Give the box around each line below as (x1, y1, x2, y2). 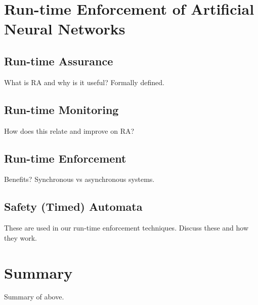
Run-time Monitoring (4, 101, 119, 117)
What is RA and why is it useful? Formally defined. (4, 77, 164, 87)
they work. (4, 232, 37, 243)
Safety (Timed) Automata (4, 199, 143, 214)
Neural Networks (4, 18, 125, 39)
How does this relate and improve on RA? (4, 125, 135, 136)
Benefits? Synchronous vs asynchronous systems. (4, 174, 155, 184)
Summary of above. (4, 291, 64, 302)
